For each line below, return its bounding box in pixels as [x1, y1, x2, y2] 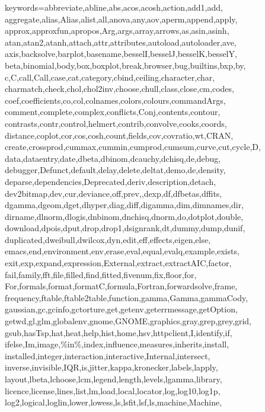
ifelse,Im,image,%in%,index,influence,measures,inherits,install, [5, 338, 229, 350]
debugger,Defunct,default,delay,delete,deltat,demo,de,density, [5, 164, 226, 176]
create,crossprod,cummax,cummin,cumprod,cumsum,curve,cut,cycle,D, [5, 140, 261, 153]
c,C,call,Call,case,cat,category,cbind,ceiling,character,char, [5, 71, 215, 83]
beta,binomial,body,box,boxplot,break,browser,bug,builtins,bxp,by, [5, 59, 246, 71]
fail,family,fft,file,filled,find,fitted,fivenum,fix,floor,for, [5, 268, 197, 280]
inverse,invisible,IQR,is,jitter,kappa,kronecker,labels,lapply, [5, 361, 218, 373]
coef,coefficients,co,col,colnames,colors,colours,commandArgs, [5, 94, 226, 106]
